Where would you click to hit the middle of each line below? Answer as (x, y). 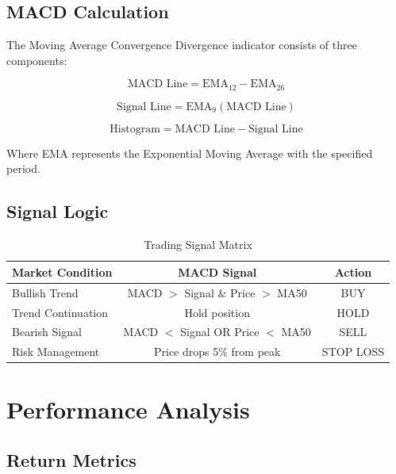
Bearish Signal (47, 332)
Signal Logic (58, 211)
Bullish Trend (45, 292)
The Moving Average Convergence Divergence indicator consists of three (182, 45)
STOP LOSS (353, 352)
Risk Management (56, 352)
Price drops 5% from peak (217, 352)
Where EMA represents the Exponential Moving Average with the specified (190, 153)
